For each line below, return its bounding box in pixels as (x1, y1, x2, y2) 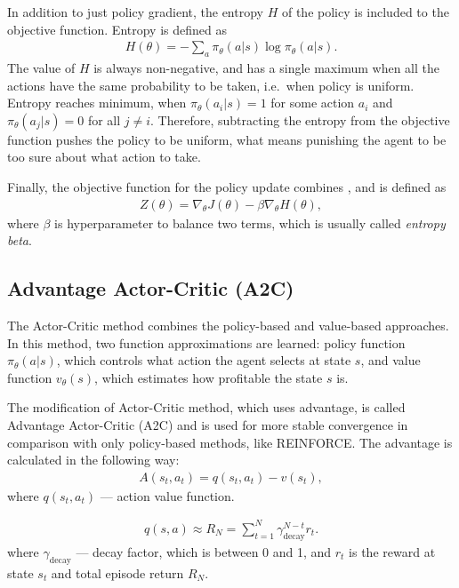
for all (87, 110, 121, 129)
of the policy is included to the (281, 3, 449, 20)
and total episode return (51, 563, 184, 582)
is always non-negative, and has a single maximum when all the (93, 59, 439, 77)
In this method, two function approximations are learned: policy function (7, 333, 406, 352)
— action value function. (100, 486, 235, 505)
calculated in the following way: (7, 450, 180, 469)
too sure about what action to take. (7, 147, 201, 166)
